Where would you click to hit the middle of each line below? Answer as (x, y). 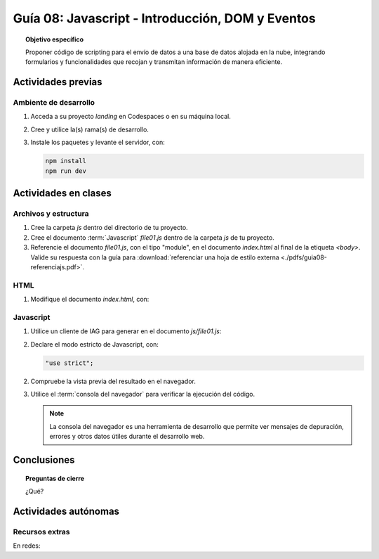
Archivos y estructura (51, 214)
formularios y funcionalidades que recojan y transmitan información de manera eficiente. (154, 62)
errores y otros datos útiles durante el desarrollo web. (127, 437)
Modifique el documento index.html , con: (90, 300)
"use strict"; (69, 363)
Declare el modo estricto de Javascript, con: (95, 344)
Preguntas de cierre (55, 478)
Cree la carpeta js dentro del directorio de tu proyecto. (109, 228)
